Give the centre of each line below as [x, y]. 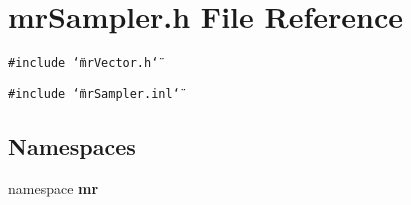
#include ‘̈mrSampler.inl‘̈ [94, 93]
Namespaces [72, 145]
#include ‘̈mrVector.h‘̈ [83, 63]
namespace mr [53, 187]
